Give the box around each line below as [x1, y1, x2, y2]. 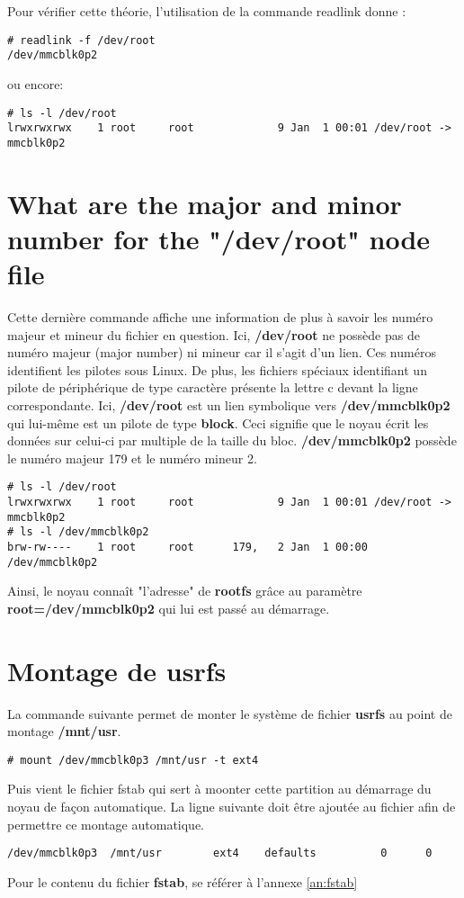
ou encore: [7, 74, 64, 93]
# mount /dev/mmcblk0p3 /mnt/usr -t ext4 [7, 753, 259, 767]
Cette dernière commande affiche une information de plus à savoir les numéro [7, 307, 433, 326]
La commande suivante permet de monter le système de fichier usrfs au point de [7, 704, 452, 723]
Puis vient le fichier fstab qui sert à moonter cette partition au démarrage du [7, 779, 432, 798]
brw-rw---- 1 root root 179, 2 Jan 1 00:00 [7, 540, 368, 553]
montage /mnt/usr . [7, 722, 121, 741]
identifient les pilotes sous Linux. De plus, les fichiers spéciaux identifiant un [7, 360, 427, 379]
